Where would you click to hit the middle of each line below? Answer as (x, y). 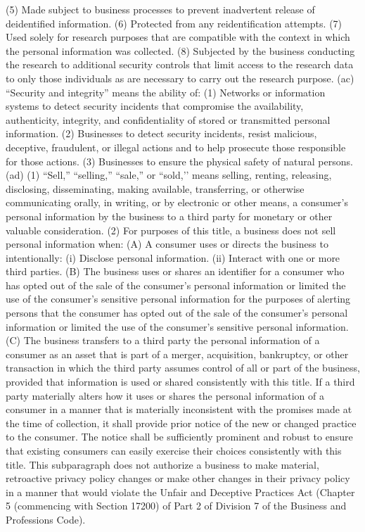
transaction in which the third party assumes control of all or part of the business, (183, 368)
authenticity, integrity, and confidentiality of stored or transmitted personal (168, 119)
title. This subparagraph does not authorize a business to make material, (162, 464)
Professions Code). (46, 519)
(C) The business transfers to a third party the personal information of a (163, 340)
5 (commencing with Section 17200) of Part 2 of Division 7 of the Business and (176, 506)
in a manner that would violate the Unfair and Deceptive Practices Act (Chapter (180, 492)
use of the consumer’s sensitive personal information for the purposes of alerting (178, 299)
